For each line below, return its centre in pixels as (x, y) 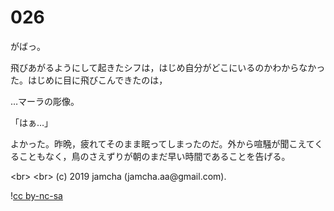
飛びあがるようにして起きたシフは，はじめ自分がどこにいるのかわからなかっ (168, 67)
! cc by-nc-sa (36, 195)
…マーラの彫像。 (45, 101)
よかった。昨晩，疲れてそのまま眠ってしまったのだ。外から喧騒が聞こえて (162, 143)
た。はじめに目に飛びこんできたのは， (89, 80)
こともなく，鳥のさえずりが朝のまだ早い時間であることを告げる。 (154, 156)
